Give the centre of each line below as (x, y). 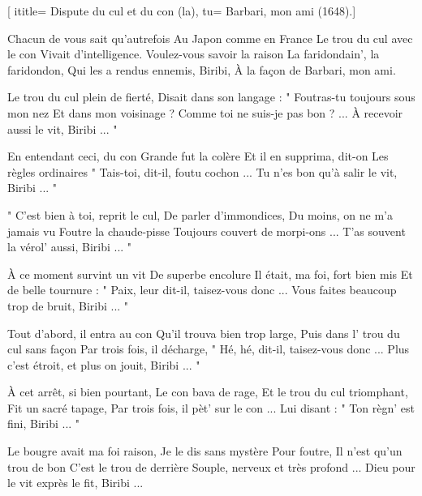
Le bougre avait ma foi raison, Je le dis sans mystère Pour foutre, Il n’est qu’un (205, 451)
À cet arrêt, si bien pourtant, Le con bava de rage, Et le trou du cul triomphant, (208, 392)
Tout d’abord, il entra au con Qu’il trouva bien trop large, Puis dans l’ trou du (204, 333)
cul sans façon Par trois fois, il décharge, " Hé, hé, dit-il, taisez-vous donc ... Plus (209, 349)
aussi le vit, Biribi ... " (62, 128)
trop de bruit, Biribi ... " (68, 305)
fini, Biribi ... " (44, 423)
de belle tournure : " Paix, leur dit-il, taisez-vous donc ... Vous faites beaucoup (202, 290)
